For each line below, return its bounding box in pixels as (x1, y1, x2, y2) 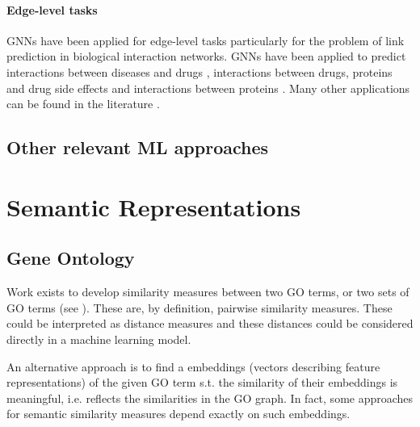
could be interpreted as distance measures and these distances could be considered (6, 315, 414, 332)
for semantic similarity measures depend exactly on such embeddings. (6, 405, 351, 422)
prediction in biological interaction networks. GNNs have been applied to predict (6, 48, 406, 65)
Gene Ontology (6, 245, 135, 270)
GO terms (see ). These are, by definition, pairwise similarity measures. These (6, 299, 393, 316)
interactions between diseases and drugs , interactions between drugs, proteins (6, 63, 393, 80)
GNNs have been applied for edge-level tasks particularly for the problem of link (6, 31, 405, 48)
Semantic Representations (6, 190, 301, 223)
